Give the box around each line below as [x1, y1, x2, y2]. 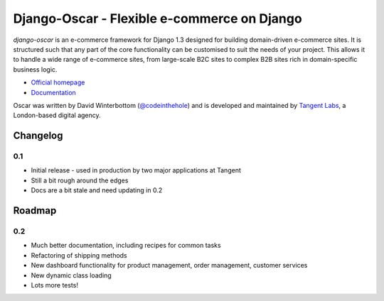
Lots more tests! [31, 280, 78, 289]
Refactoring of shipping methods [31, 251, 127, 259]
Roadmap [13, 204, 57, 217]
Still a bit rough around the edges [31, 176, 129, 185]
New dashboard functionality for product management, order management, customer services [31, 261, 308, 270]
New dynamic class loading [31, 270, 112, 280]
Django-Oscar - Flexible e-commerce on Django [13, 11, 302, 26]
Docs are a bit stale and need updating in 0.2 [31, 186, 163, 195]
